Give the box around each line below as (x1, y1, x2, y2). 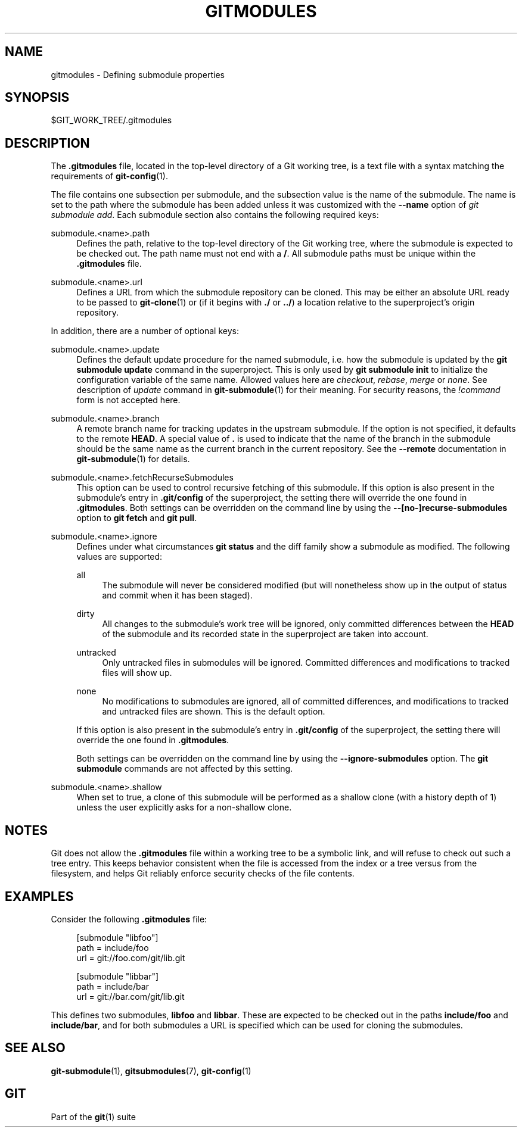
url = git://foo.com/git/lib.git (76, 952, 185, 963)
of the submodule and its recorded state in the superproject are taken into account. (102, 629, 428, 640)
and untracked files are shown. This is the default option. (102, 706, 325, 717)
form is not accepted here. (76, 395, 181, 406)
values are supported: (76, 551, 163, 562)
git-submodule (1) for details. (76, 454, 190, 464)
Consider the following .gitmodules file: (51, 913, 207, 924)
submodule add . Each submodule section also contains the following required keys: (51, 210, 379, 220)
